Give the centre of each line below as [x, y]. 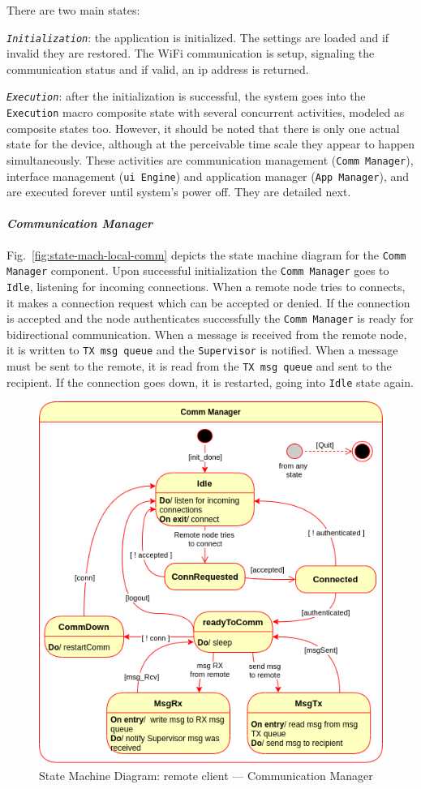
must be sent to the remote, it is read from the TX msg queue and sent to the [199, 366]
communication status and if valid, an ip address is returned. [158, 69]
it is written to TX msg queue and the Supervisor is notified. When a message [202, 350]
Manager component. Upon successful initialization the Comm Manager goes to [198, 270]
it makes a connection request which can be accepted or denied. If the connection [208, 302]
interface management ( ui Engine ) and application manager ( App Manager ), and [208, 176]
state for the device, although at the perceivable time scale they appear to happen [211, 144]
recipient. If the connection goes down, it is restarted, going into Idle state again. [210, 382]
